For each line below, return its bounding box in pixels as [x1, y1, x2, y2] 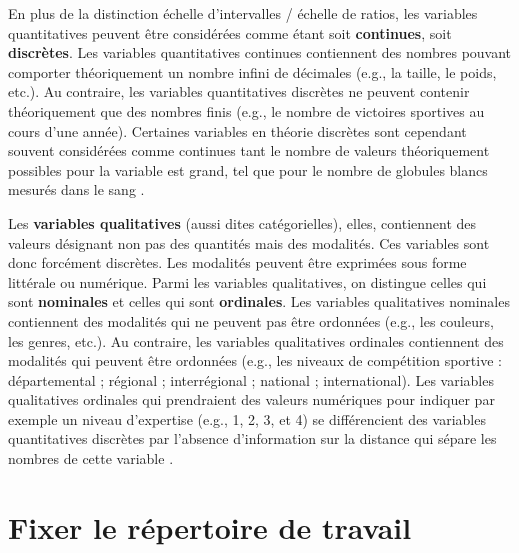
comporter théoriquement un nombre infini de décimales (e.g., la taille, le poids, [8, 61, 497, 82]
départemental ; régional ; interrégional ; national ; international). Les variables [8, 369, 494, 390]
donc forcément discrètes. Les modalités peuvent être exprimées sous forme [8, 252, 467, 273]
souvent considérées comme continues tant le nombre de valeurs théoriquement [8, 140, 490, 161]
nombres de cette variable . [8, 448, 174, 469]
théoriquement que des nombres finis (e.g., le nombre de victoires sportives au [8, 100, 485, 121]
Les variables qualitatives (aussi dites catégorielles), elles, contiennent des [8, 212, 477, 233]
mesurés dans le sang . [8, 179, 145, 200]
